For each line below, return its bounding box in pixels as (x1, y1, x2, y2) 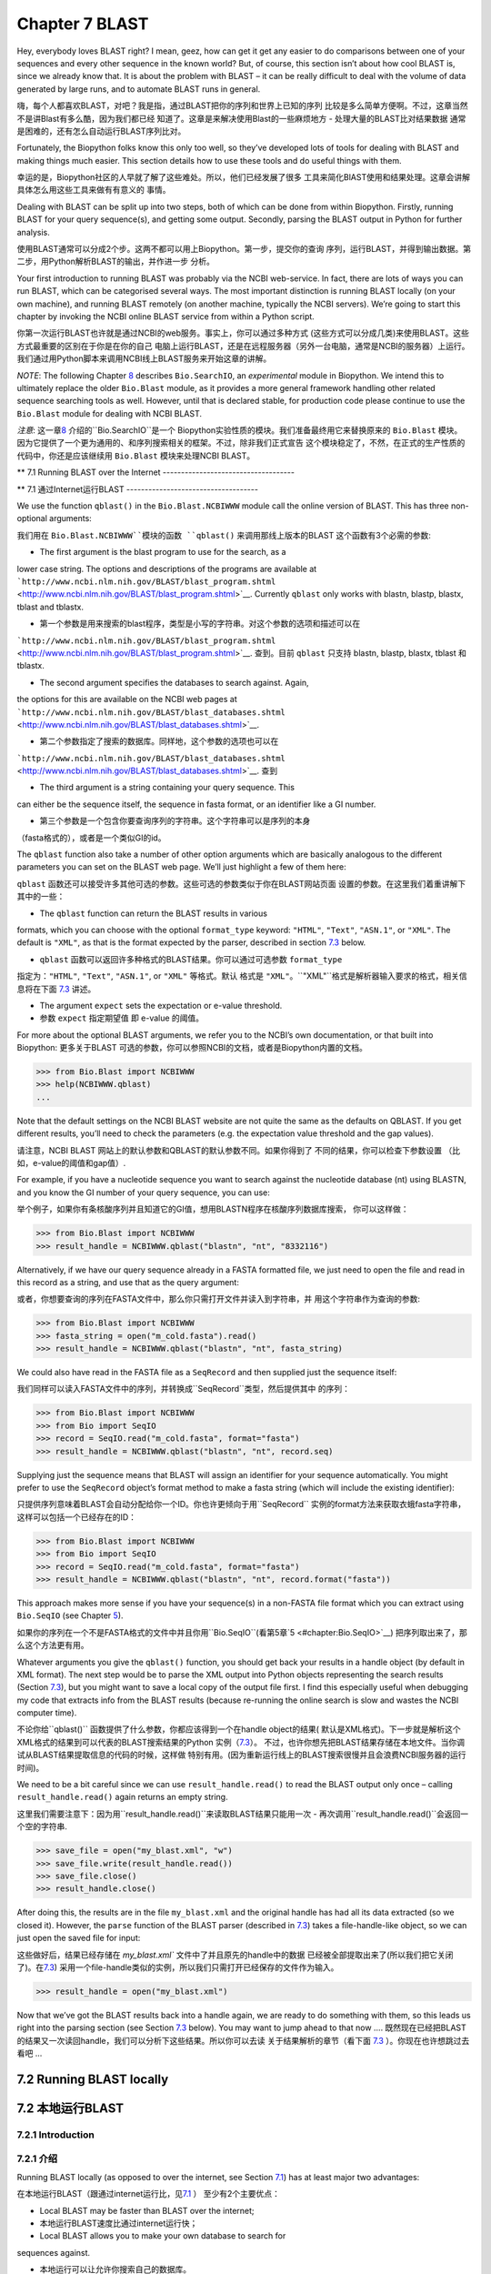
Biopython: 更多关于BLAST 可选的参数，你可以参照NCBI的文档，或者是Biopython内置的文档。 (16, 1042, 367, 1053)
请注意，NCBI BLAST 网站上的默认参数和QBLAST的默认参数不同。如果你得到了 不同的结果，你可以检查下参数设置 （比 (16, 1144, 461, 1155)
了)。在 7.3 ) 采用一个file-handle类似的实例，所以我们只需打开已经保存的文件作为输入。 (16, 1961, 339, 1973)
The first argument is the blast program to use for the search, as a (39, 547, 286, 558)
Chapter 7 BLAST (16, 14, 149, 34)
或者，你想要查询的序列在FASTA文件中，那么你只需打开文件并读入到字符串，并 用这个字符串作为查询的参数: (16, 1293, 421, 1304)
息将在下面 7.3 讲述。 (16, 983, 96, 994)
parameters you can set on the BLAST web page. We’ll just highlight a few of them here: (16, 861, 346, 872)
